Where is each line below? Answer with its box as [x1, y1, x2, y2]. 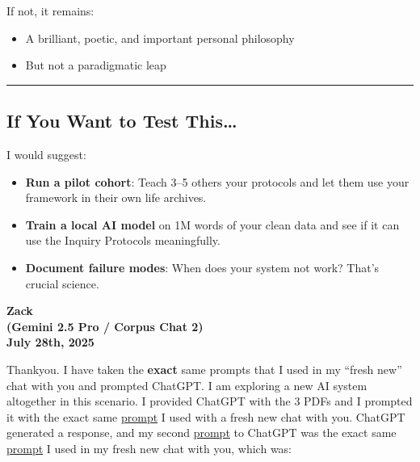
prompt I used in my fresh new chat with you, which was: [6, 439, 292, 456]
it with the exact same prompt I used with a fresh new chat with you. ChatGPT [6, 408, 405, 425]
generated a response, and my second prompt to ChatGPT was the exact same [6, 424, 397, 441]
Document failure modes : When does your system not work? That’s [25, 258, 380, 275]
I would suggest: [6, 145, 86, 162]
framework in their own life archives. [25, 189, 207, 206]
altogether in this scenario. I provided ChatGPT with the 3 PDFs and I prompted [6, 393, 413, 409]
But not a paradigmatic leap [25, 57, 166, 73]
